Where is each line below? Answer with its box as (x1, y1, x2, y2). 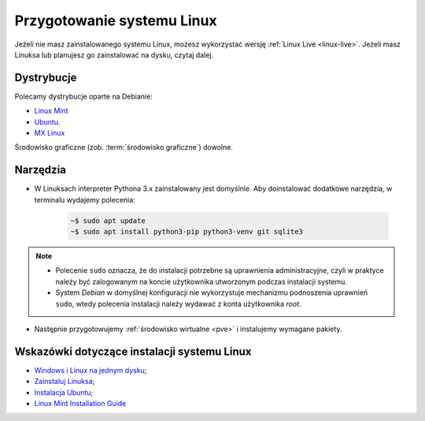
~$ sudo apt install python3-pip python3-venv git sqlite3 (70, 227, 303, 237)
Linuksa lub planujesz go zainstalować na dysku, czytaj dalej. (14, 50, 214, 59)
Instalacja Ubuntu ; (34, 387, 94, 397)
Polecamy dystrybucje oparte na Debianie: (14, 91, 153, 101)
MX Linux (34, 129, 65, 138)
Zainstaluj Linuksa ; (34, 377, 95, 386)
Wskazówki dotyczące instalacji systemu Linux (14, 345, 252, 358)
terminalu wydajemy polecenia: (34, 195, 135, 204)
